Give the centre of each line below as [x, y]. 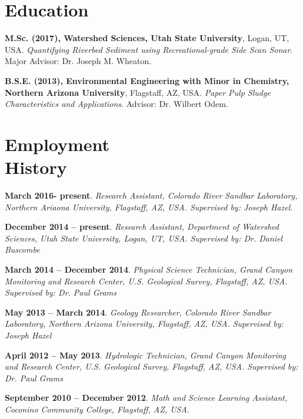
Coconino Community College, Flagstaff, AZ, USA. [97, 409]
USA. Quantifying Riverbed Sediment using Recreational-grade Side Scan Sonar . [149, 49]
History [36, 167]
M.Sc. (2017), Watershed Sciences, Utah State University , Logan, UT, [147, 38]
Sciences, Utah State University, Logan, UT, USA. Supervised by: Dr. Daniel [144, 238]
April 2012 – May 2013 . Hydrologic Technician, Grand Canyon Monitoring [146, 355]
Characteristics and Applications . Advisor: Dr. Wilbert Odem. [116, 104]
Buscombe [22, 249]
